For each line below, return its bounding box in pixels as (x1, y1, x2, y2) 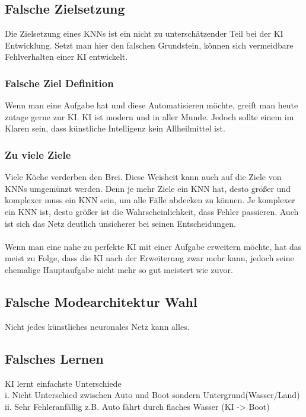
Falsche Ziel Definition (5, 75, 114, 90)
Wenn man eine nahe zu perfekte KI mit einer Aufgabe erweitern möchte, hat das (5, 240, 302, 252)
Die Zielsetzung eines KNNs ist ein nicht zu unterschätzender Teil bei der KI (5, 27, 283, 40)
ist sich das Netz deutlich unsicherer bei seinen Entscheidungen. (5, 217, 236, 229)
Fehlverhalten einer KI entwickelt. (5, 50, 128, 63)
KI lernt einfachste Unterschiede (5, 377, 122, 389)
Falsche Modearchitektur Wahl (5, 292, 197, 310)
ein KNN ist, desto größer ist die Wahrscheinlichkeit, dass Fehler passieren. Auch (5, 205, 299, 217)
